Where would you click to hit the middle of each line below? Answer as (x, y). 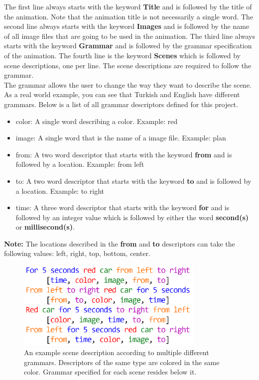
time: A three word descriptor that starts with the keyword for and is (123, 207)
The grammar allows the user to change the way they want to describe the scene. (128, 84)
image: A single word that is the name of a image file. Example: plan (121, 138)
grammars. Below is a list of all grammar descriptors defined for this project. (121, 104)
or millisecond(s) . (45, 227)
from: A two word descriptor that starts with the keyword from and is (124, 154)
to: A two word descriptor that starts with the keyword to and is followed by (133, 181)
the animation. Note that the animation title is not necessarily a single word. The (129, 16)
